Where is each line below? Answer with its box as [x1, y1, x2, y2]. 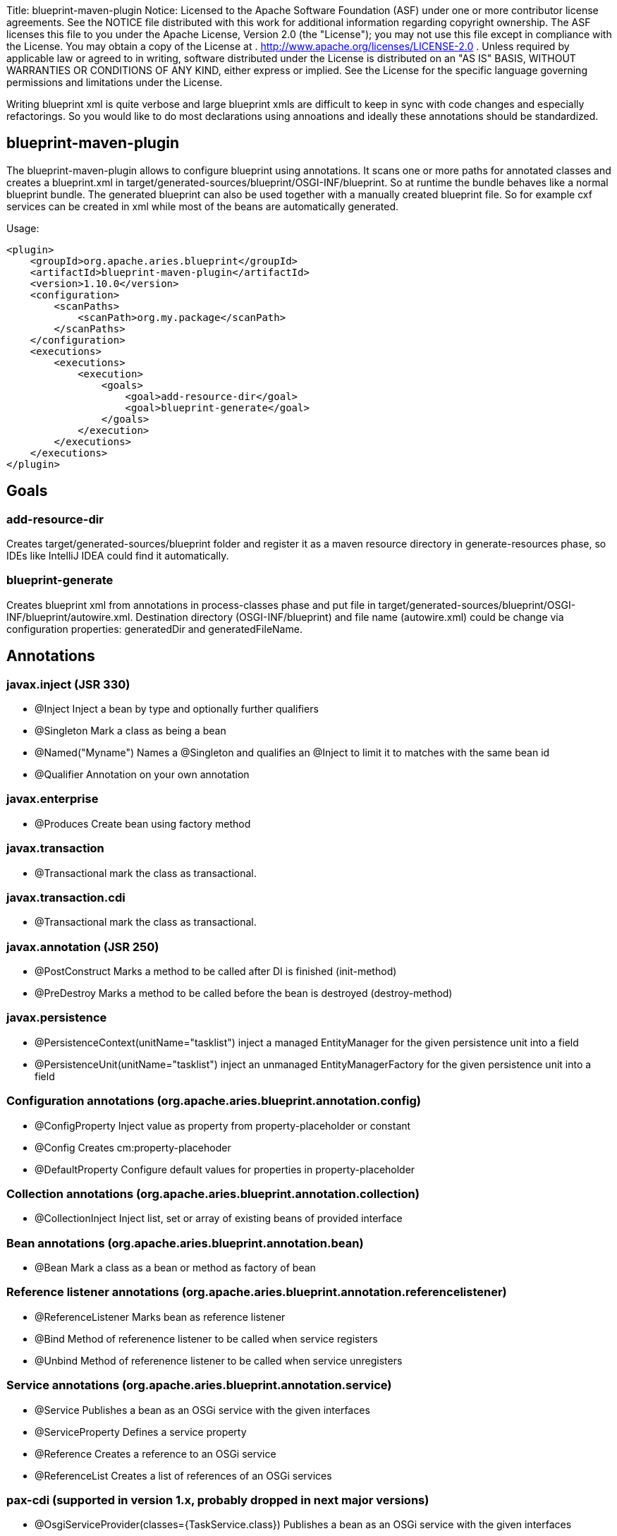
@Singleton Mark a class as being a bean [35, 725, 226, 737]
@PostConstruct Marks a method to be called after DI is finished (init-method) [35, 965, 397, 978]
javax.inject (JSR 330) [6, 677, 130, 691]
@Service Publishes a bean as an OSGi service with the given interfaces [35, 1403, 370, 1416]
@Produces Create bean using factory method [35, 817, 251, 830]
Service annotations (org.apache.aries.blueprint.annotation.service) [6, 1378, 392, 1393]
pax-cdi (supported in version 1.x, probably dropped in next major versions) [6, 1492, 429, 1507]
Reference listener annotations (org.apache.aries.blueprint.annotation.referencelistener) [6, 1285, 507, 1300]
